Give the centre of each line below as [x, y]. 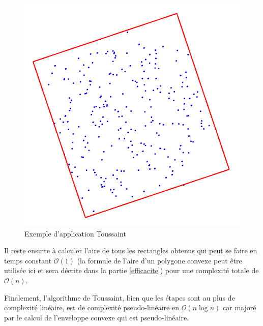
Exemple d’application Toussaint [75, 233]
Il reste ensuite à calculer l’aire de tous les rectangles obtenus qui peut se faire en [131, 250]
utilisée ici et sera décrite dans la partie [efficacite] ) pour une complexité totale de [131, 270]
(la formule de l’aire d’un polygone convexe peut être [159, 260]
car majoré [240, 307]
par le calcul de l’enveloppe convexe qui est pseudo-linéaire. [97, 317]
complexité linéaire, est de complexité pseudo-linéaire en [92, 307]
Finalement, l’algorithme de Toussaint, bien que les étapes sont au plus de [120, 297]
